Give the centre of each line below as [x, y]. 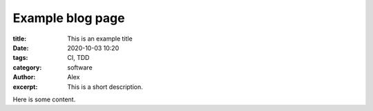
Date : [21, 48]
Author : [24, 77]
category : [27, 67]
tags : [20, 58]
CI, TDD [78, 58]
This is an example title [100, 39]
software [80, 67]
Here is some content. [44, 99]
